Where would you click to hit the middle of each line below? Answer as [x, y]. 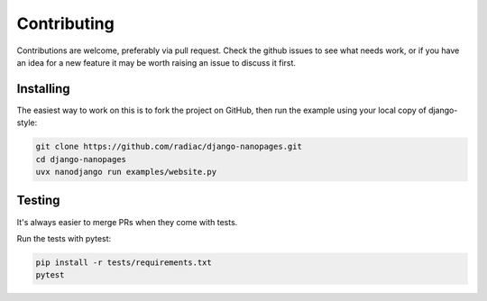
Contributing [65, 23]
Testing [38, 201]
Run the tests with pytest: [64, 238]
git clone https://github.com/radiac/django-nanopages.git [169, 147]
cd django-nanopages [81, 159]
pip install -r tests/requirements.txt [124, 262]
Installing [44, 89]
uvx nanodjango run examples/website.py [126, 172]
